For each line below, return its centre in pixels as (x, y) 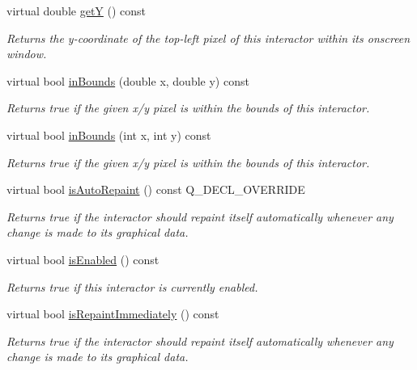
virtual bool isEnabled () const (83, 259)
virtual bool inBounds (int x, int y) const (109, 135)
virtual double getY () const (77, 11)
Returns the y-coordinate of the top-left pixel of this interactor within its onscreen (208, 38)
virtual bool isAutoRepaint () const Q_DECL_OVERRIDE (156, 189)
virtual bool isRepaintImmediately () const (113, 314)
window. (27, 54)
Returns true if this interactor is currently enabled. (132, 286)
